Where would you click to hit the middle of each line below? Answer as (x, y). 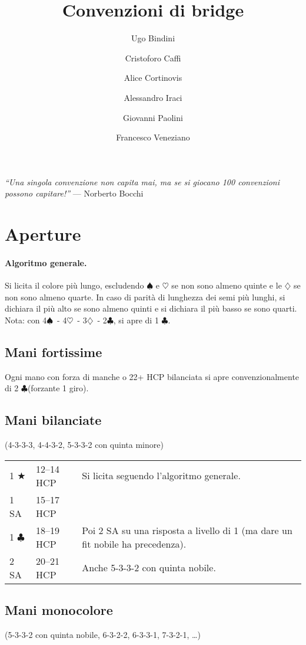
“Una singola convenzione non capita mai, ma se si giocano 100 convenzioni (142, 181)
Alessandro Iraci (153, 97)
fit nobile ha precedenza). (134, 543)
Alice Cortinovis (153, 78)
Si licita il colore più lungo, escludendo (74, 285)
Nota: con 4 (26, 320)
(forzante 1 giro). (58, 388)
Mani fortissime (54, 351)
